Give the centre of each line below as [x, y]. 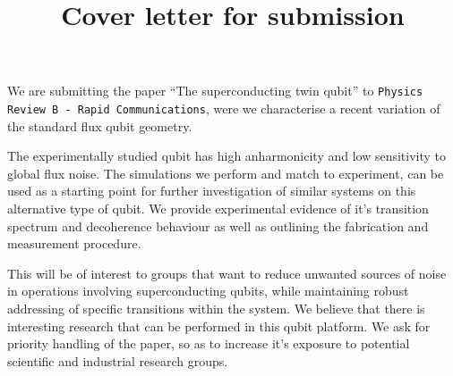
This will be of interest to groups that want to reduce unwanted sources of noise [227, 273]
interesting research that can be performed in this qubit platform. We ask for [219, 326]
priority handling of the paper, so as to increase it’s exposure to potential [209, 343]
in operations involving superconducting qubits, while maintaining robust [208, 291]
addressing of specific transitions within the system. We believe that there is [216, 309]
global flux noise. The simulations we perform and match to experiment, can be [226, 173]
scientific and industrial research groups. [118, 360]
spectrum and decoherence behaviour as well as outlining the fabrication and [218, 226]
